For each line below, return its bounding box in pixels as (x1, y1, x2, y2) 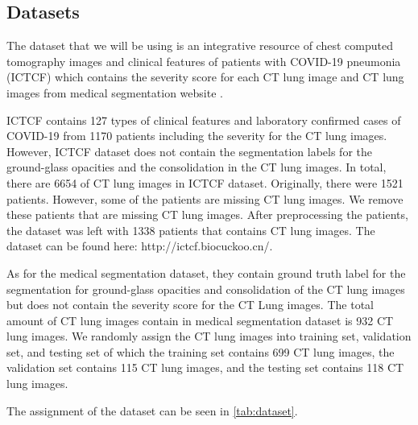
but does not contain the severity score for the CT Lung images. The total (6, 296, 374, 313)
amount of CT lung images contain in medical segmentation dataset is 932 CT (6, 312, 394, 328)
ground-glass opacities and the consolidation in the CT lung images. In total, (6, 159, 387, 175)
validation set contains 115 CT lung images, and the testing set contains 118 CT (6, 359, 404, 376)
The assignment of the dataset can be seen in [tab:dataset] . (6, 402, 298, 419)
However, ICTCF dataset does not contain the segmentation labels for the (6, 142, 372, 159)
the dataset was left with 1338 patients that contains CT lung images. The (6, 221, 375, 238)
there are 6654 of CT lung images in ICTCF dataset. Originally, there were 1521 (6, 174, 404, 191)
